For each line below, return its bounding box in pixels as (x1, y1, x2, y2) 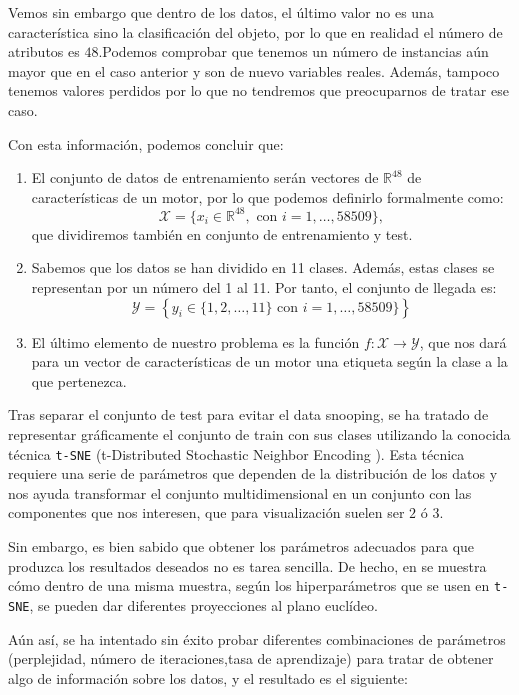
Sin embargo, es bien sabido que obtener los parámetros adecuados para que (8, 536, 475, 557)
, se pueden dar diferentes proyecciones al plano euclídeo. (29, 594, 378, 615)
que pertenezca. (31, 370, 127, 391)
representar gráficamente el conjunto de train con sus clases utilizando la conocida (8, 424, 511, 444)
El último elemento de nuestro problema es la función (31, 331, 360, 352)
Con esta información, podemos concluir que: (8, 133, 284, 154)
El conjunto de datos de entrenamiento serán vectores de (31, 167, 379, 188)
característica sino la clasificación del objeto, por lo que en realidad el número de (8, 21, 503, 42)
